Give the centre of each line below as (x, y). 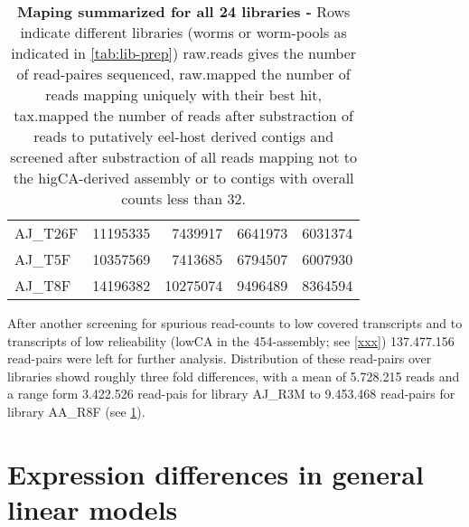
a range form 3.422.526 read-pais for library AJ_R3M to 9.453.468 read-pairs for (231, 394)
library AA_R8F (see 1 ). (76, 411)
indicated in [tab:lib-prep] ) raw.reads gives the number (184, 53)
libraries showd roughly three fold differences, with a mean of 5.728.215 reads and (234, 376)
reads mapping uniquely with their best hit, (183, 94)
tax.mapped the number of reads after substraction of (183, 115)
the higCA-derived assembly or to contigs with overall (183, 178)
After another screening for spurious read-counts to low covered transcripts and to (235, 323)
